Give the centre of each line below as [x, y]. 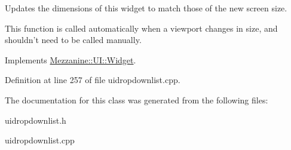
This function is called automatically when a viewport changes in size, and [141, 28]
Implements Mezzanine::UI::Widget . [71, 59]
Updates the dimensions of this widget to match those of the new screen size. [146, 8]
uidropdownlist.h [36, 120]
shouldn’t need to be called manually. [73, 40]
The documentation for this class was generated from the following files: [137, 100]
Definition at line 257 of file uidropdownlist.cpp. [93, 80]
